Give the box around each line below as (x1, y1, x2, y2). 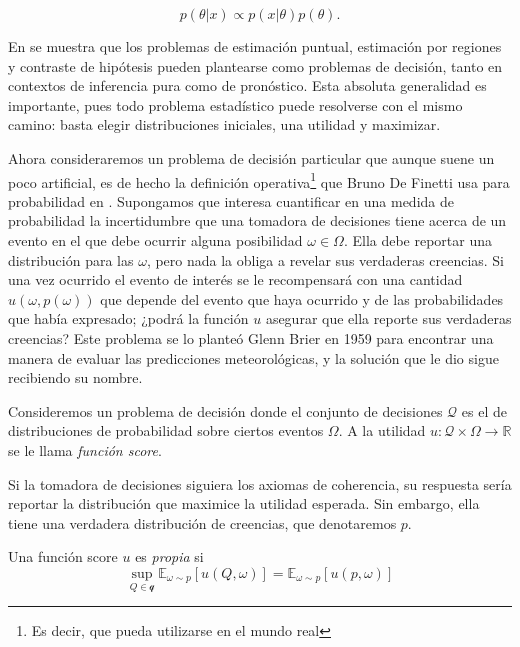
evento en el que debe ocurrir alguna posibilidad (8, 230, 303, 250)
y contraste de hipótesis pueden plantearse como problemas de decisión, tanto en (8, 55, 503, 76)
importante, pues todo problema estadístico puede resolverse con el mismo (8, 94, 463, 115)
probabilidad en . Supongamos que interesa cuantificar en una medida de (8, 190, 454, 211)
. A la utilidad (338, 420, 426, 441)
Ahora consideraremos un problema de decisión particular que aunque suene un (8, 147, 495, 168)
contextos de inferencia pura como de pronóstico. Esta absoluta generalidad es (8, 75, 487, 96)
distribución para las (8, 249, 134, 270)
